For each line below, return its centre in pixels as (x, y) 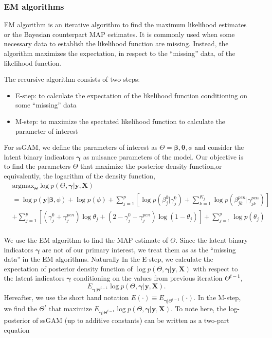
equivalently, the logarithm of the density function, (80, 175)
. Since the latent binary (212, 240)
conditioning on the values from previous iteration (148, 278)
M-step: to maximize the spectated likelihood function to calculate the (120, 121)
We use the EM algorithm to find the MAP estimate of (86, 240)
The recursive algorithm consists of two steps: (72, 79)
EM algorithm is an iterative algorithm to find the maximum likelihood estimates (125, 25)
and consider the (219, 147)
